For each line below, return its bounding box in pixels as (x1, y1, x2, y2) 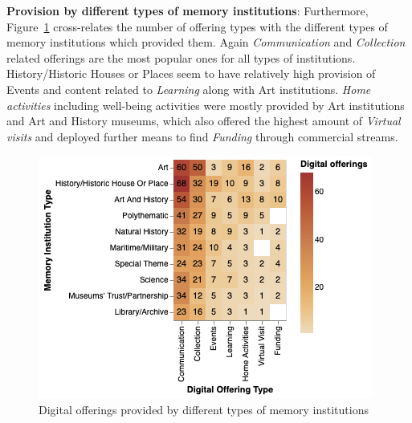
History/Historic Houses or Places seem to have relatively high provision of (6, 65, 376, 82)
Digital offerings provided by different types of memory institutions (39, 401, 369, 417)
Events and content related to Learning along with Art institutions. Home (6, 80, 371, 97)
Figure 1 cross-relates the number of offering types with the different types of (6, 18, 388, 35)
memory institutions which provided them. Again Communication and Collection (6, 34, 406, 51)
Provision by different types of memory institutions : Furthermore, (6, 2, 369, 18)
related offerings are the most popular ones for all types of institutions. (6, 49, 356, 66)
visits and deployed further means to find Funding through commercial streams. (6, 128, 398, 144)
